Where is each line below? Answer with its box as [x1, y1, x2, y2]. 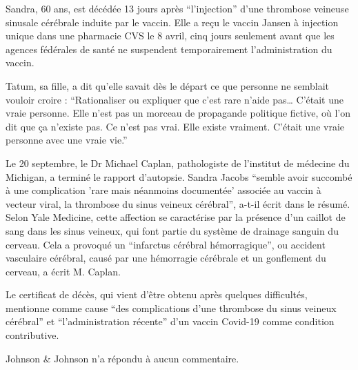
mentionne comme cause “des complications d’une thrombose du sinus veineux [6, 300, 337, 315]
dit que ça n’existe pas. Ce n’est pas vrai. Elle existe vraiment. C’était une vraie [6, 119, 345, 133]
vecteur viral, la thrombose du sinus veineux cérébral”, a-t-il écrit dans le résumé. [6, 196, 350, 211]
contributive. [6, 328, 59, 342]
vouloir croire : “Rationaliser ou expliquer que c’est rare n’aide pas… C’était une [6, 92, 344, 106]
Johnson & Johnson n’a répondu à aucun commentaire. [6, 351, 239, 365]
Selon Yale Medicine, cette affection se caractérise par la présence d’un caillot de [6, 210, 346, 224]
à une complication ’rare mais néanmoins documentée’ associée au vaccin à [6, 183, 321, 197]
